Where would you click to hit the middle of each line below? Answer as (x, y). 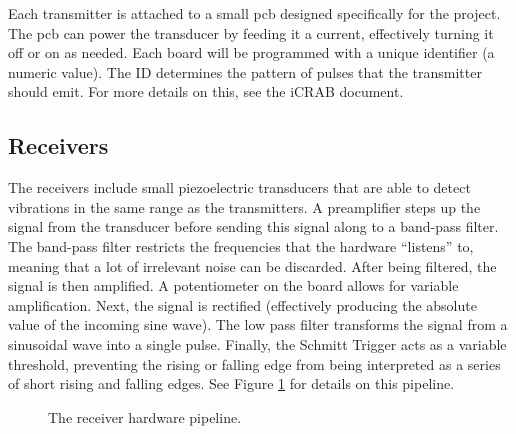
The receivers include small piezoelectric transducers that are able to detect (239, 187)
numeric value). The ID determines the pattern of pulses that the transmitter (245, 71)
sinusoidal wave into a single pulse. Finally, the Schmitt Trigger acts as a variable (257, 343)
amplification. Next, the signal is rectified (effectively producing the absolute (242, 304)
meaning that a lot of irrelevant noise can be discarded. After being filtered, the (252, 265)
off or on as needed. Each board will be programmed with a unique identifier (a (251, 52)
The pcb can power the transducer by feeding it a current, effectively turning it (251, 32)
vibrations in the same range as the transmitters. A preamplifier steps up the (244, 206)
